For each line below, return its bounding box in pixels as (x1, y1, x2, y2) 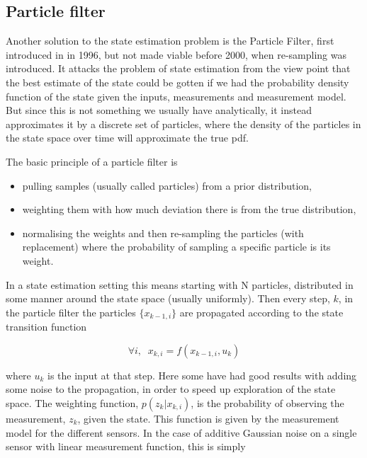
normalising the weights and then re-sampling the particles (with (22, 225, 304, 240)
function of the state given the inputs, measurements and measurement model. (6, 88, 346, 103)
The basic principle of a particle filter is (6, 154, 178, 168)
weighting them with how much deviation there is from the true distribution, (22, 202, 356, 217)
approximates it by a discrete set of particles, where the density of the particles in (6, 116, 361, 131)
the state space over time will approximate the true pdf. (6, 130, 249, 145)
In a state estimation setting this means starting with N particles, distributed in (6, 277, 354, 292)
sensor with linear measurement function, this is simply (6, 439, 246, 454)
